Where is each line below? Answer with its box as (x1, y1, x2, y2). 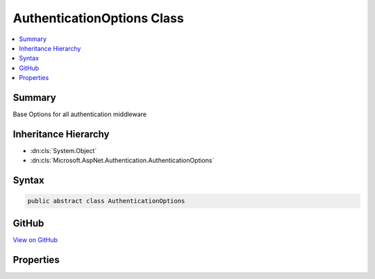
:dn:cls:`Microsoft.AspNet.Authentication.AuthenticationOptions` (30, 157, 215, 165)
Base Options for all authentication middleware (12, 110, 147, 118)
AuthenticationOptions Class (12, 10, 184, 26)
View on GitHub (12, 235, 58, 244)
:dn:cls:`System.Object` (30, 146, 97, 154)
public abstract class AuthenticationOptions (27, 197, 185, 205)
